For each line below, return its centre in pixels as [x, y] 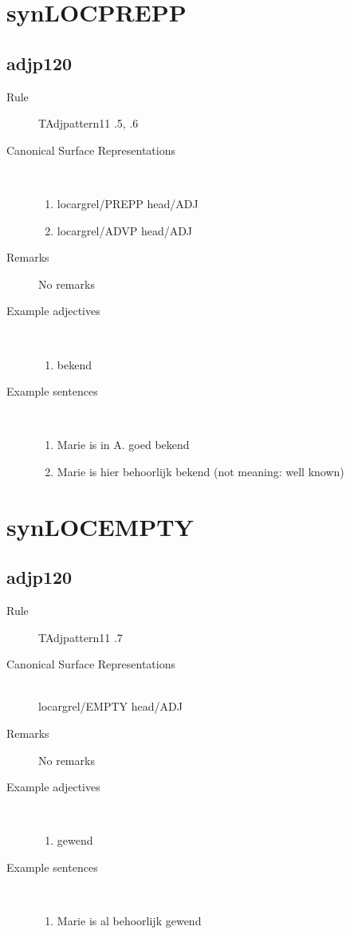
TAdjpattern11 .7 [81, 637]
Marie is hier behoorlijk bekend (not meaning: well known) [201, 471]
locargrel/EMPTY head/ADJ [110, 706]
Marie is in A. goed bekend [123, 445]
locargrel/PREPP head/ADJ [128, 203]
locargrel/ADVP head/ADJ [125, 230]
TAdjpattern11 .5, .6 [88, 123]
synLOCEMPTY [100, 526]
